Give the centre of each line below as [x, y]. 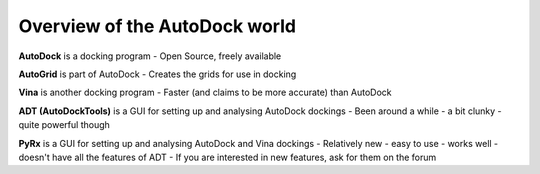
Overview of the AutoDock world [157, 26]
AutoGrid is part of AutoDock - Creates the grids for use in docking [157, 74]
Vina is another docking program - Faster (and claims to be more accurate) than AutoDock [205, 92]
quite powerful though [64, 125]
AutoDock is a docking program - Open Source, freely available [150, 56]
